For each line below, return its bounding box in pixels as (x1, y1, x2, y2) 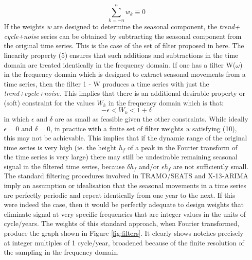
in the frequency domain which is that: (108, 97, 224, 107)
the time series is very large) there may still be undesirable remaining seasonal (4, 152, 237, 162)
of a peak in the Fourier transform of (127, 142, 237, 152)
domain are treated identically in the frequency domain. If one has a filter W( (4, 59, 236, 69)
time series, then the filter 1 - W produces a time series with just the (4, 78, 209, 88)
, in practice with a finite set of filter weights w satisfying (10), (50, 123, 237, 133)
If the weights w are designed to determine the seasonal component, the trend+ (4, 21, 240, 32)
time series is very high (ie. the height (4, 142, 117, 152)
